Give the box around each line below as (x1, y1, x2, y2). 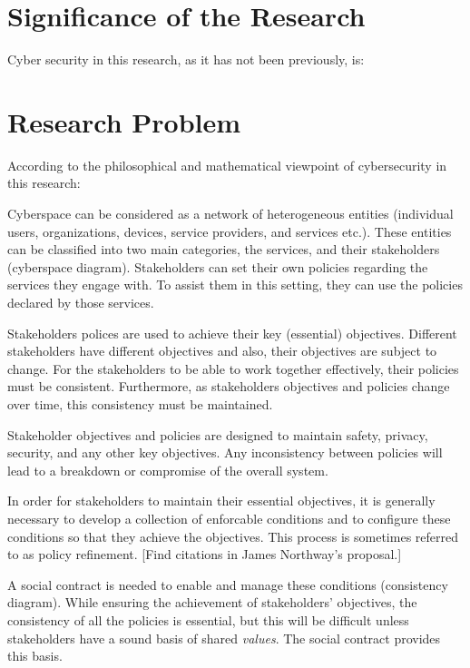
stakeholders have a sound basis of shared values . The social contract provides (7, 628, 441, 647)
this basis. (7, 646, 63, 665)
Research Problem (7, 103, 241, 140)
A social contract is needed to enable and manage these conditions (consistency (7, 575, 448, 594)
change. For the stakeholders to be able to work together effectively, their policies (7, 359, 459, 378)
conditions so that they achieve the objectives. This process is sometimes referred (7, 526, 458, 545)
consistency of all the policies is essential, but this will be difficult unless (7, 610, 409, 629)
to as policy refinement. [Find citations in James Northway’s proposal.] (7, 545, 402, 564)
